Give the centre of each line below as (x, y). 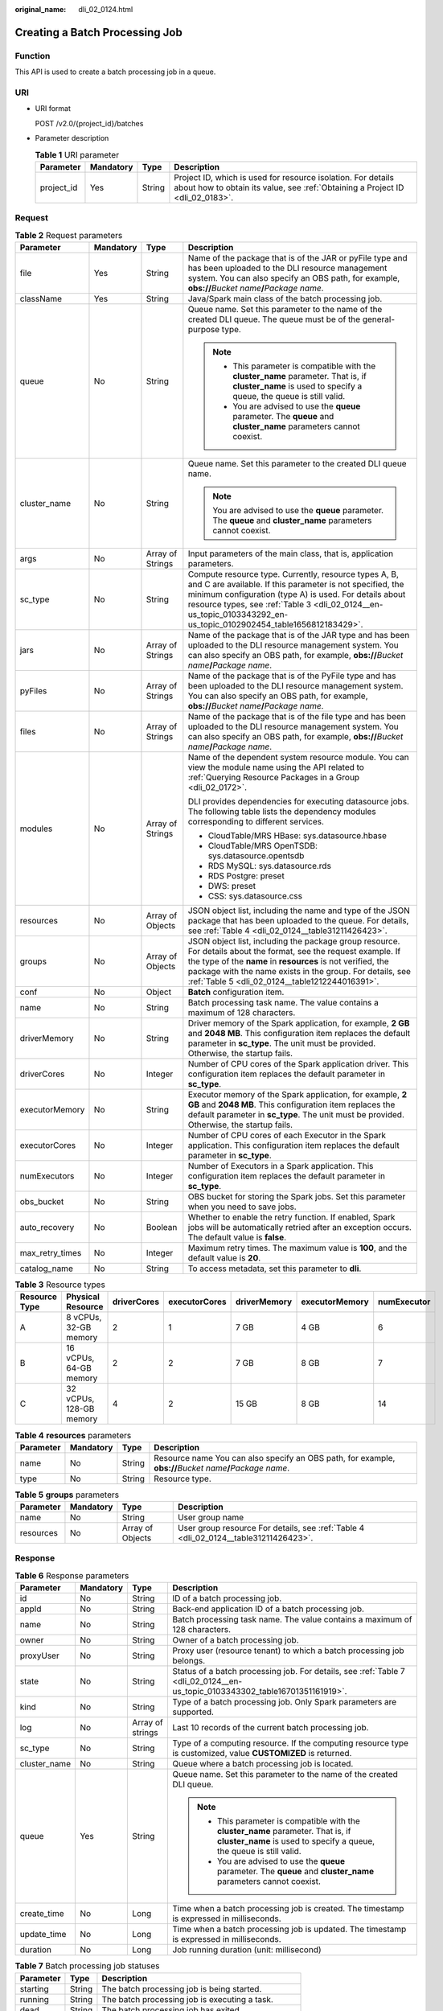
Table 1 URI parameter (77, 154)
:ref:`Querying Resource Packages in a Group (274, 777)
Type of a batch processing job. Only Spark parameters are (285, 1702)
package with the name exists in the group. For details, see (299, 971)
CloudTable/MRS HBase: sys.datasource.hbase (297, 835)
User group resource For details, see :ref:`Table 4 (271, 1528)
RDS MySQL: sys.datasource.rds (269, 866)
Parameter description (72, 138)
